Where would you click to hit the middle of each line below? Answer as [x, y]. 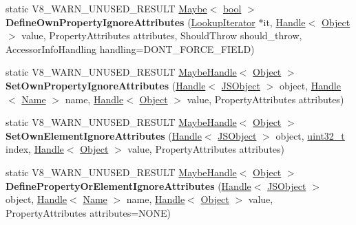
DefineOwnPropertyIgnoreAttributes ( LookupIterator [130, 22]
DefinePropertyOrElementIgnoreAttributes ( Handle [128, 185]
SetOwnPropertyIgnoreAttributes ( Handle [106, 85]
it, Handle [284, 22]
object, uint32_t [310, 135]
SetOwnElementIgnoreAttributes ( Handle [104, 135]
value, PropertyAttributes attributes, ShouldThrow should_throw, [162, 35]
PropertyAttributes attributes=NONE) [88, 212]
